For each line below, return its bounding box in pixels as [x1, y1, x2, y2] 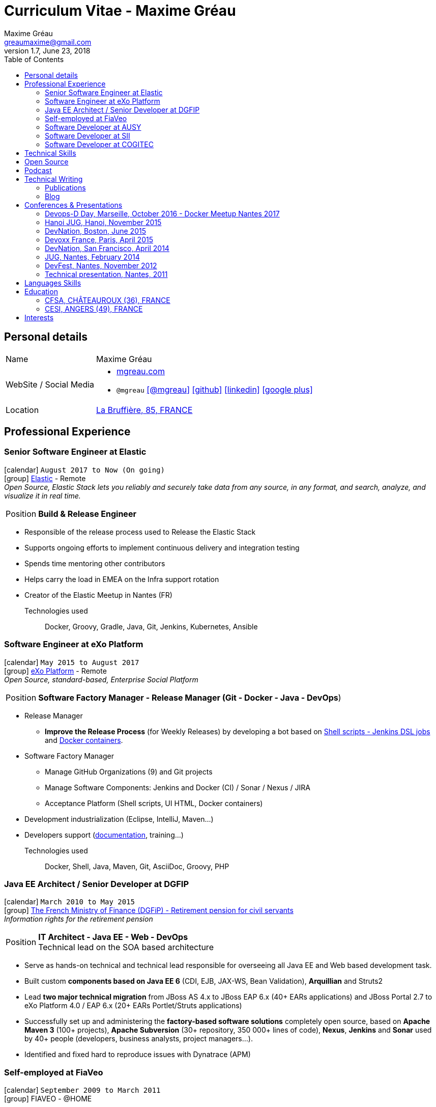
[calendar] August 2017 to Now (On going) [4, 465, 165, 474]
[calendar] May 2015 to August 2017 [4, 657, 139, 667]
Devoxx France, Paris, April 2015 [45, 235, 153, 244]
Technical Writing [24, 174, 83, 183]
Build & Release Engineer [38, 508, 136, 519]
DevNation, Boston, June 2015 [45, 226, 146, 235]
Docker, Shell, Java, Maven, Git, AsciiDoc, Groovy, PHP [45, 862, 229, 871]
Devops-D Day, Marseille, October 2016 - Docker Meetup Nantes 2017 [45, 209, 280, 218]
